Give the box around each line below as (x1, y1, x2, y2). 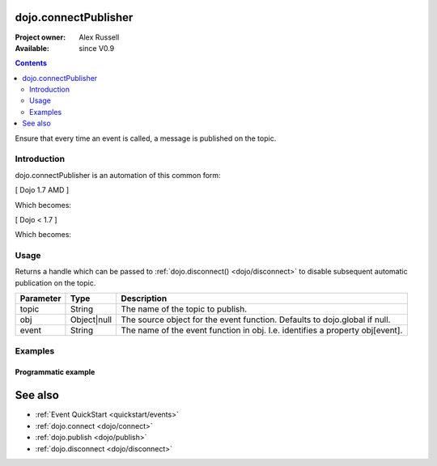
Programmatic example (15, 367, 95, 377)
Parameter (19, 293, 62, 304)
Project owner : (15, 32, 66, 42)
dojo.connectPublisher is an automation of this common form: (15, 170, 222, 180)
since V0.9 (78, 43, 115, 53)
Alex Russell (78, 32, 120, 42)
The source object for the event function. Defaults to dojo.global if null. (121, 314, 391, 325)
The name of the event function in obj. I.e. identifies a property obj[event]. (121, 324, 403, 336)
